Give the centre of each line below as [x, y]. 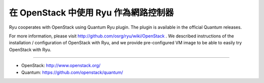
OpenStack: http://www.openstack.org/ [61, 66]
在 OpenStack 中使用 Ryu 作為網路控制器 [91, 13]
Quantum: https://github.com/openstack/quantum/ [72, 72]
